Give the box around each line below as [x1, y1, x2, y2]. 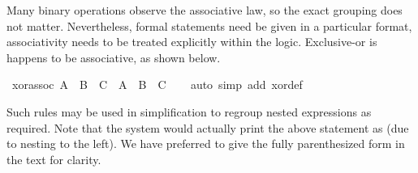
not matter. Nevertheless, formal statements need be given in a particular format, [6, 17, 412, 34]
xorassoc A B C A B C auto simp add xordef [11, 76, 303, 93]
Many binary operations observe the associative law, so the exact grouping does [6, 2, 403, 18]
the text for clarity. [6, 150, 101, 167]
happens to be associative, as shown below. [6, 49, 221, 65]
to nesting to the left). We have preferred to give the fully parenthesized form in [6, 135, 405, 152]
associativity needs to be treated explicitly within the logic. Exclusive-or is [6, 33, 377, 50]
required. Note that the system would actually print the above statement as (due [6, 119, 409, 136]
